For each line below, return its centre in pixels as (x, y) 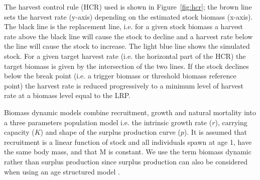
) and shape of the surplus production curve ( (110, 132)
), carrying (231, 122)
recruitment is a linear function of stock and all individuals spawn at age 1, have (128, 142)
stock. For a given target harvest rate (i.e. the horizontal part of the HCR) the (125, 56)
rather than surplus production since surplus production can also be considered (126, 161)
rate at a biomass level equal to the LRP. (67, 95)
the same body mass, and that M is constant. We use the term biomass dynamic (128, 152)
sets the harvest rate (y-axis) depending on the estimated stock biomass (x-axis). (128, 16)
